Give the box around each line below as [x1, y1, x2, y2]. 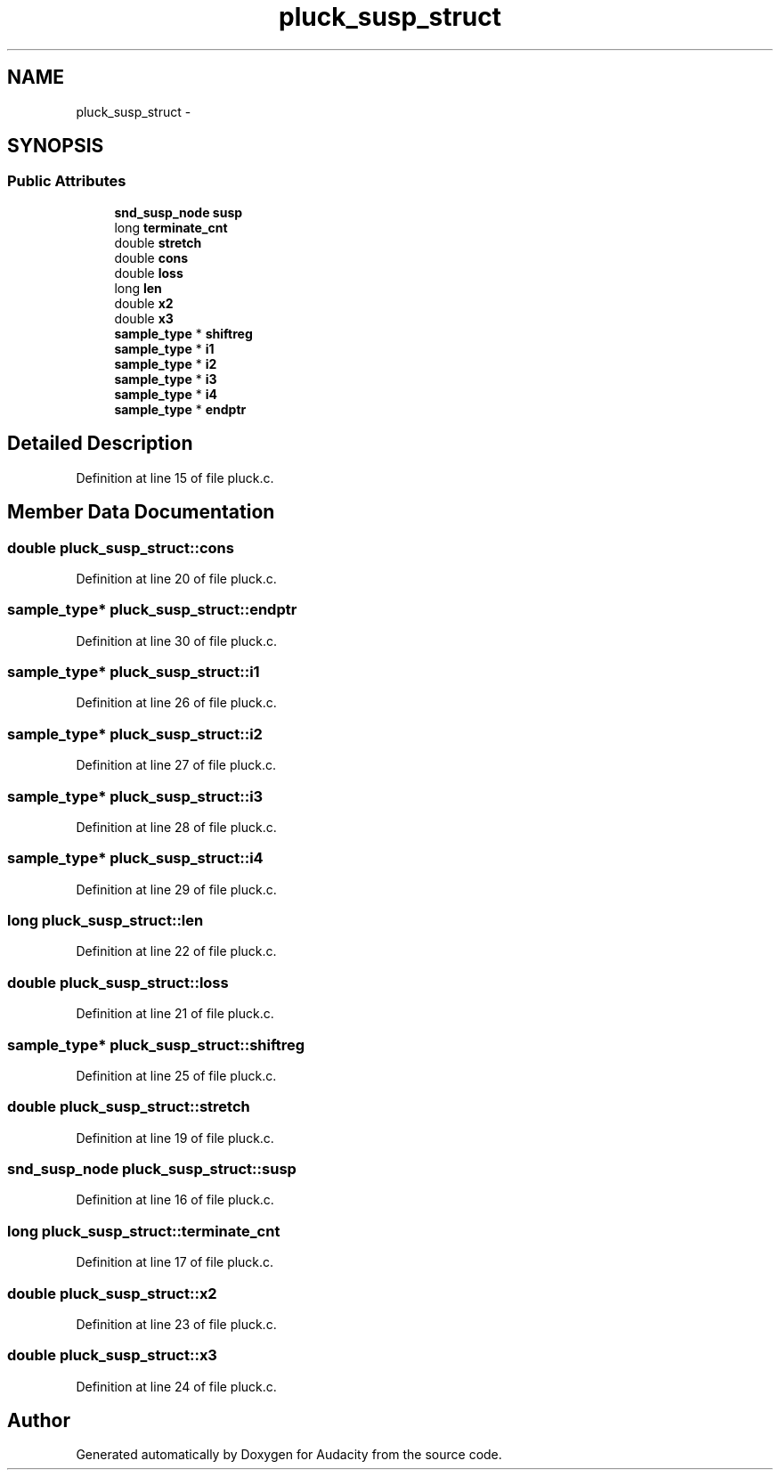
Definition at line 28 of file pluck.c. [76, 819, 277, 835]
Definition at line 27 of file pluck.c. [76, 757, 276, 773]
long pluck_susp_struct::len [7, 911, 204, 929]
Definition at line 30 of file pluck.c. [76, 632, 277, 649]
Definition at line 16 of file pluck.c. [76, 1192, 274, 1208]
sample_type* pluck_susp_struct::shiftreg [7, 1035, 305, 1054]
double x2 [114, 295, 174, 311]
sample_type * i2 [114, 355, 217, 371]
